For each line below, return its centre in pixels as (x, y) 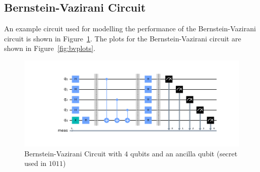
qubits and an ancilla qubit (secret (184, 153)
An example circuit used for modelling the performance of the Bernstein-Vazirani (130, 28)
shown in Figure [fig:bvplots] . (50, 48)
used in (35, 163)
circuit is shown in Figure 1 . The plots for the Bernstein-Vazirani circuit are (123, 38)
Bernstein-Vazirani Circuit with (73, 153)
